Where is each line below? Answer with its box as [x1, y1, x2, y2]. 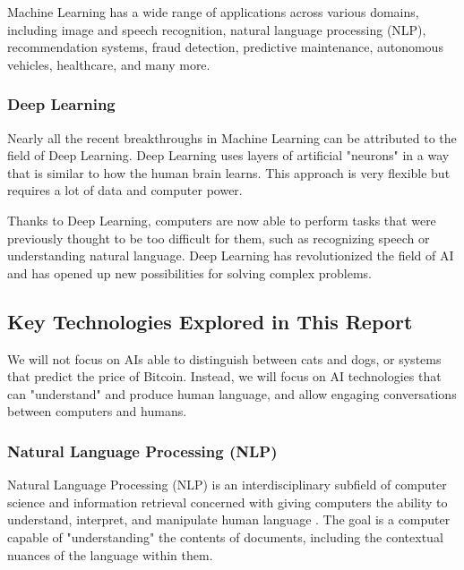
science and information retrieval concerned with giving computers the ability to [7, 492, 448, 511]
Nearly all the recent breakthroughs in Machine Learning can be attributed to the [7, 128, 457, 147]
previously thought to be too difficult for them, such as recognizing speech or [7, 228, 430, 247]
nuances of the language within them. [7, 545, 213, 564]
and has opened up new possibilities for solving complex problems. [7, 263, 372, 282]
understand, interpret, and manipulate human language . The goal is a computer [7, 510, 451, 529]
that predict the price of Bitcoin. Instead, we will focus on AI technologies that [7, 367, 442, 386]
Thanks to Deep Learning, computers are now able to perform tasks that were [7, 210, 436, 229]
